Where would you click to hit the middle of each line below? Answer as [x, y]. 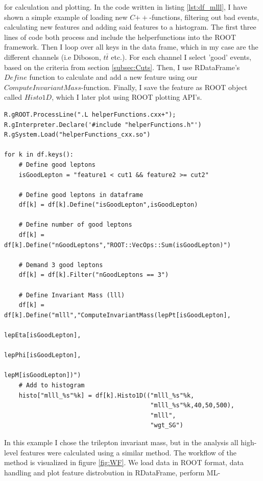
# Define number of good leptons [75, 225]
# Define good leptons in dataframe [81, 195]
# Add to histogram [52, 385]
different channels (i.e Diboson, [53, 57]
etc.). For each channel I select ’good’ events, [181, 57]
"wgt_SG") [167, 425]
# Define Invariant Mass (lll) [72, 295]
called [13, 97]
